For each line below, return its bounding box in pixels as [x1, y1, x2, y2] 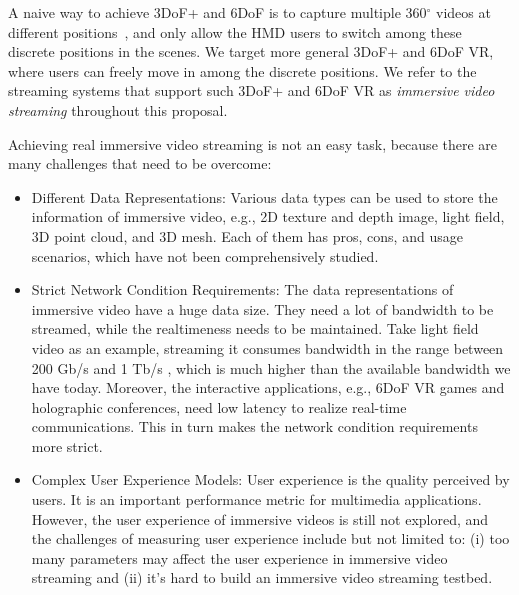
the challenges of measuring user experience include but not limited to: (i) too [31, 528, 510, 549]
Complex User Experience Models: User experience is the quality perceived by [31, 469, 510, 490]
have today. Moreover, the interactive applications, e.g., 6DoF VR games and [31, 377, 505, 398]
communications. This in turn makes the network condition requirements [31, 416, 478, 437]
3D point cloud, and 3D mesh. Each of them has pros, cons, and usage [31, 225, 463, 246]
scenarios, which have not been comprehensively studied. [31, 245, 379, 266]
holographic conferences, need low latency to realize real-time [31, 396, 407, 417]
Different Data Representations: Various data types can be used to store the [31, 186, 498, 207]
